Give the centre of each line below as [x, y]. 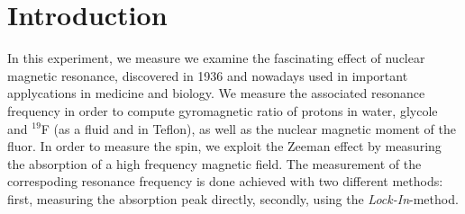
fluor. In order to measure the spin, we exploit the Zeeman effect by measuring [224, 146]
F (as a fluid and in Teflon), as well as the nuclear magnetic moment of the [248, 128]
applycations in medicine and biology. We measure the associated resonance [216, 93]
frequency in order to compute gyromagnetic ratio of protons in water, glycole [223, 110]
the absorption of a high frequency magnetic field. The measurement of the [214, 163]
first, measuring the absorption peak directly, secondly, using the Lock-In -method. [233, 198]
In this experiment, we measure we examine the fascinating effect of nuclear [216, 58]
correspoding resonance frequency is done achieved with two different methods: [225, 181]
